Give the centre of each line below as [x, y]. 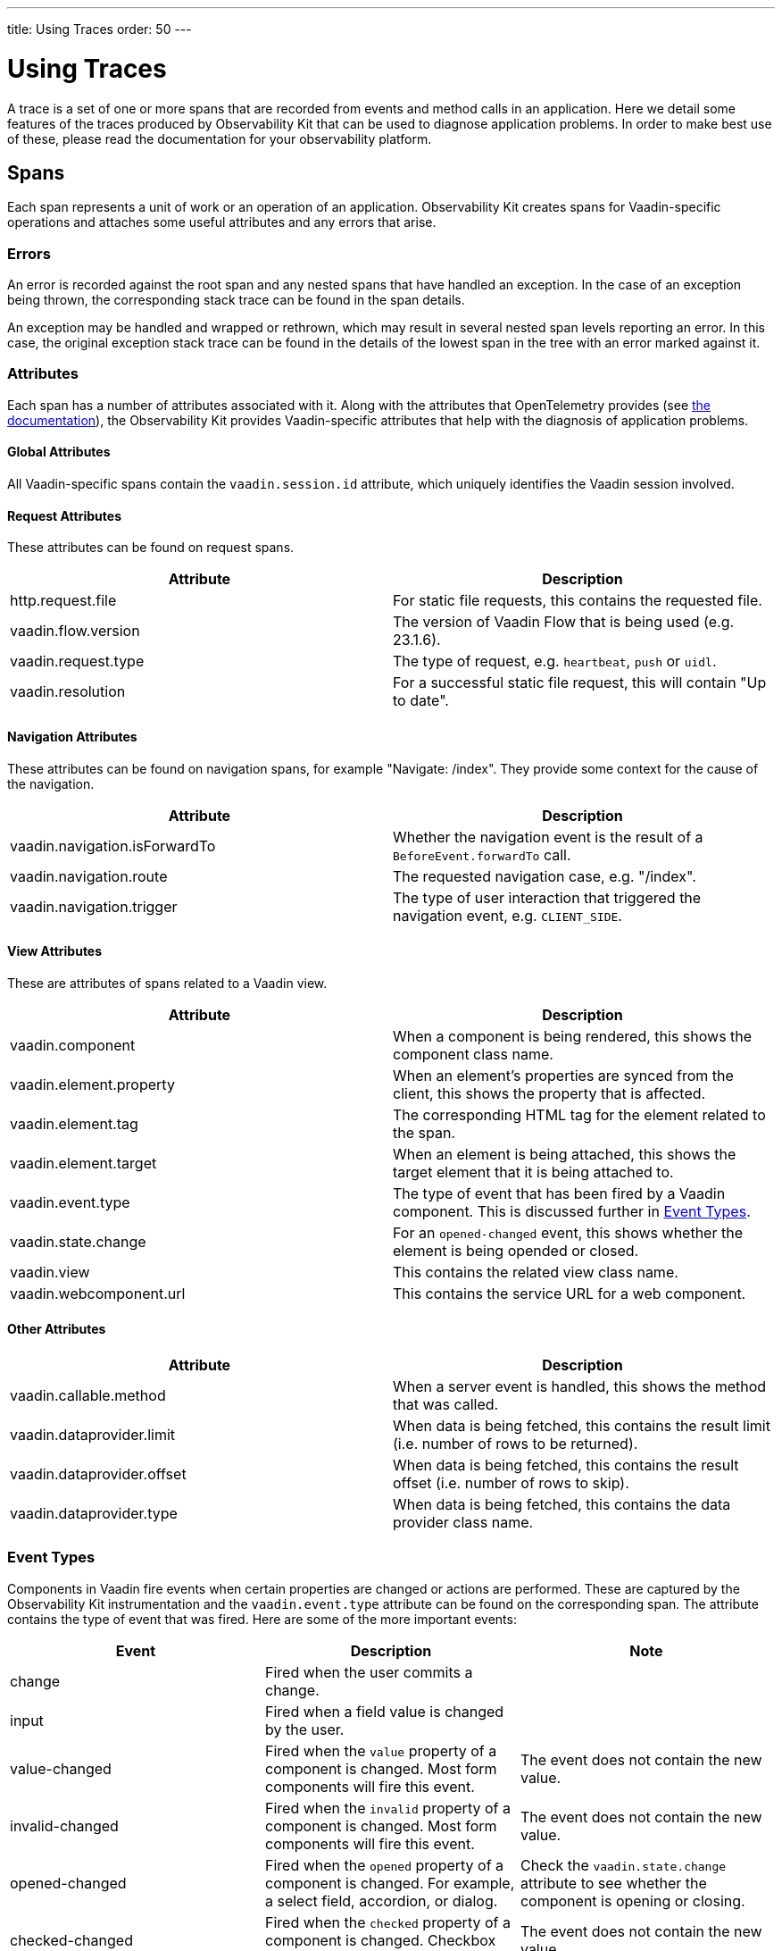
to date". [421, 701]
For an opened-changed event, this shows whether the [568, 1232]
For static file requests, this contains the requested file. [578, 601]
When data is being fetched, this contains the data [562, 1504]
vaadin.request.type [77, 661]
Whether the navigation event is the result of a [548, 837]
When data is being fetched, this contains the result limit [582, 1425]
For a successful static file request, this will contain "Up [580, 683]
